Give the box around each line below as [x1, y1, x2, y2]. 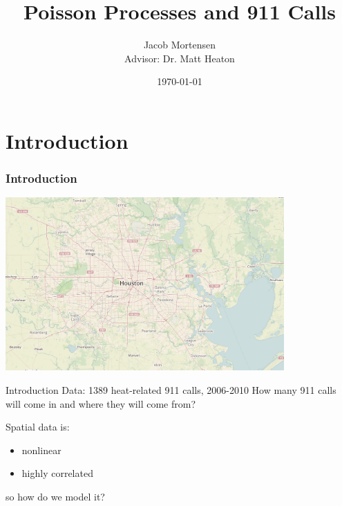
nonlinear [21, 442, 61, 457]
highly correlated [21, 466, 93, 480]
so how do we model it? [6, 489, 105, 503]
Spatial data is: [6, 419, 70, 434]
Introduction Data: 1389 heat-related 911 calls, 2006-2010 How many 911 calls [6, 382, 336, 397]
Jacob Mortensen [143, 37, 216, 52]
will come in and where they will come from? [6, 396, 196, 410]
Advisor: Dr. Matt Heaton [124, 51, 235, 65]
